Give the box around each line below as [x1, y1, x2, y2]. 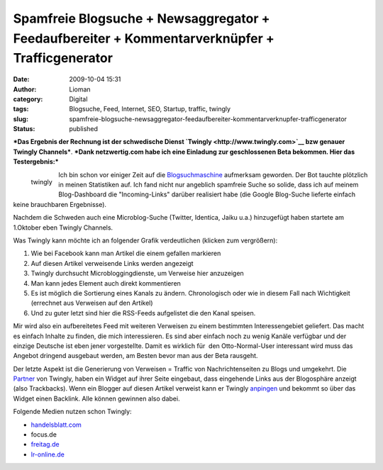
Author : [13, 85, 37, 94]
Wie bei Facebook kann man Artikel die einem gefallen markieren [30, 249, 221, 258]
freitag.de [30, 440, 60, 449]
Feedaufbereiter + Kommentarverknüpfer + [13, 30, 274, 46]
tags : [13, 105, 29, 113]
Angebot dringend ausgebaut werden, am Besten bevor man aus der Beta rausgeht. [13, 352, 258, 360]
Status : [13, 125, 35, 133]
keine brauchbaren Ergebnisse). [13, 200, 106, 208]
